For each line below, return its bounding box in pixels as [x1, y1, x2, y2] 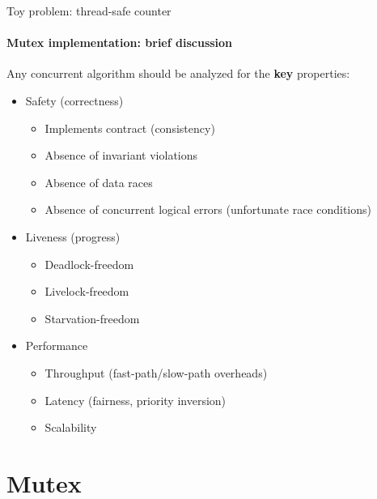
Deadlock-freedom [44, 255, 134, 272]
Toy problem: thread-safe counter [6, 2, 172, 19]
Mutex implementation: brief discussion [6, 34, 233, 51]
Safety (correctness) [25, 92, 124, 109]
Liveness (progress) [25, 228, 121, 245]
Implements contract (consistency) [44, 119, 215, 136]
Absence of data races [44, 173, 153, 190]
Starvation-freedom [44, 309, 140, 326]
